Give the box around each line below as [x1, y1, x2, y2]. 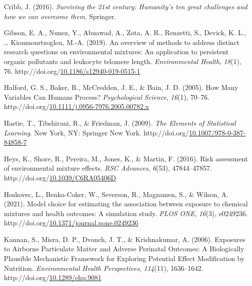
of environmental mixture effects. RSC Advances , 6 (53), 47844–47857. [4, 163, 212, 173]
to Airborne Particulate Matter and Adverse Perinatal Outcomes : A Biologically [4, 243, 244, 254]
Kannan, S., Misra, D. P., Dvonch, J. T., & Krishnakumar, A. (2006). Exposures [4, 234, 246, 244]
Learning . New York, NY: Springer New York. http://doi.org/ [4, 127, 189, 137]
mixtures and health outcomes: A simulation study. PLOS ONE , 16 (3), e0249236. [4, 208, 248, 218]
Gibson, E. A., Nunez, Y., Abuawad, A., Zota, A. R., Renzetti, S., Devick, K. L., [4, 27, 246, 38]
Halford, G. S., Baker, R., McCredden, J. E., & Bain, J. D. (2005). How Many [4, 82, 238, 92]
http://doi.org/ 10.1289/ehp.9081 [4, 272, 102, 283]
